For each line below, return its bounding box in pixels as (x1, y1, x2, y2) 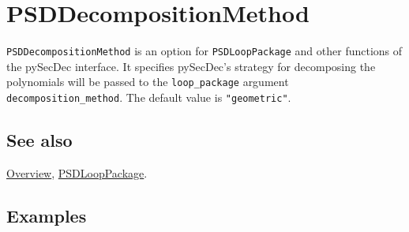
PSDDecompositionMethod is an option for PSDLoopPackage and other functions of (6, 43, 403, 59)
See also (6, 128, 73, 152)
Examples (6, 203, 87, 227)
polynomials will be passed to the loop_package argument (6, 73, 289, 90)
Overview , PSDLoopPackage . (6, 164, 148, 181)
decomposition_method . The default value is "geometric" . (6, 89, 291, 106)
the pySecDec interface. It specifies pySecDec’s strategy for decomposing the (6, 58, 376, 74)
